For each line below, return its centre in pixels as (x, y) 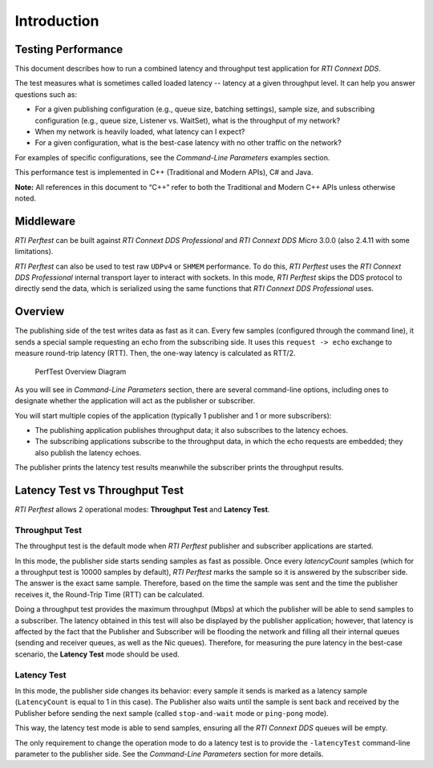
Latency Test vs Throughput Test (99, 490)
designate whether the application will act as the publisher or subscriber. (135, 401)
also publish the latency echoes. (88, 452)
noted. (25, 198)
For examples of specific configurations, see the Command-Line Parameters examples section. (172, 157)
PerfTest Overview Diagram (81, 371)
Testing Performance (69, 49)
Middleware (45, 221)
